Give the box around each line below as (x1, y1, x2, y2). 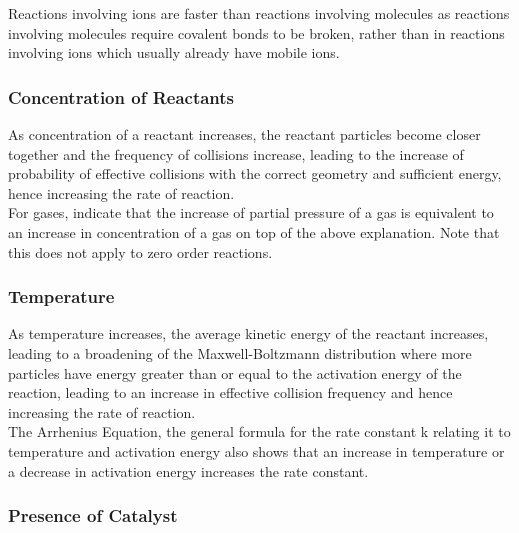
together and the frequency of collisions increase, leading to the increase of (8, 143, 464, 164)
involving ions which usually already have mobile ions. (8, 42, 340, 63)
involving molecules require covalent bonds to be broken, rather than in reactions (8, 22, 505, 43)
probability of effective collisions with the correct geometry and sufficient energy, (8, 163, 502, 184)
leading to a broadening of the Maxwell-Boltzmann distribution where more (8, 342, 472, 363)
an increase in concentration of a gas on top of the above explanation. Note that (8, 221, 500, 242)
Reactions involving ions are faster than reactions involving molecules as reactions (8, 3, 510, 23)
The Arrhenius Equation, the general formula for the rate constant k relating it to (8, 421, 511, 442)
